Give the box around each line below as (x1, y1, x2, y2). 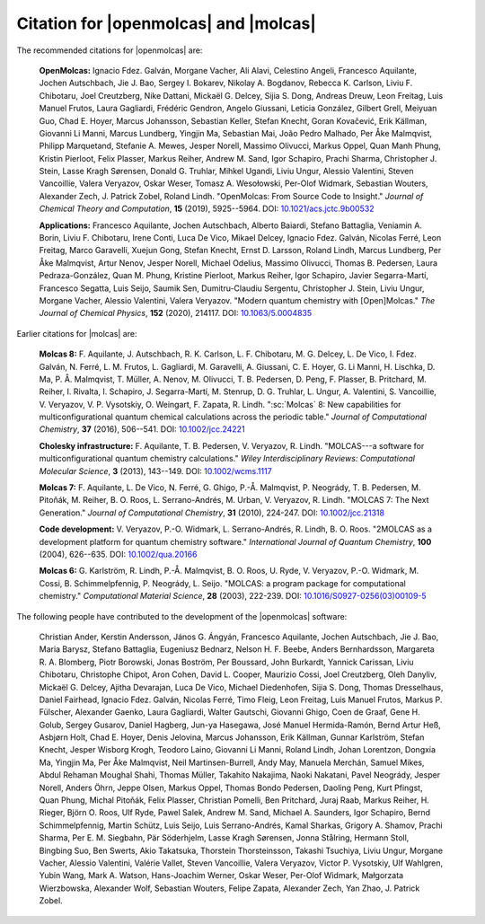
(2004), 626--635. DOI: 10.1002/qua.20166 (39, 549, 198, 559)
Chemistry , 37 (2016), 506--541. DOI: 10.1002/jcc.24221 (39, 424, 246, 435)
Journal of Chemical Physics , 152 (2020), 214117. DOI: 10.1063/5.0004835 (39, 308, 313, 319)
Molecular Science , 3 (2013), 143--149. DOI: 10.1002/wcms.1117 (39, 465, 273, 476)
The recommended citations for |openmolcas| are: (16, 45, 203, 56)
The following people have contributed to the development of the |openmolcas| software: (16, 611, 348, 621)
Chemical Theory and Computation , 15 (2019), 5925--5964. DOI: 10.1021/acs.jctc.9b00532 (39, 203, 375, 215)
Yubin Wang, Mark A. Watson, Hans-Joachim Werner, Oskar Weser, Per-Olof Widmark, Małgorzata (39, 870, 404, 881)
